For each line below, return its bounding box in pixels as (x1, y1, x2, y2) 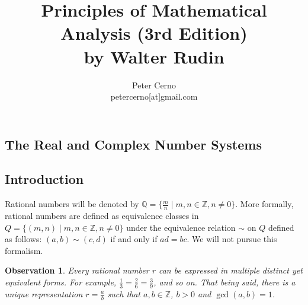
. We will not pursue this (187, 233, 277, 245)
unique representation (5, 287, 83, 300)
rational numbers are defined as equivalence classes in (5, 209, 199, 222)
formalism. (5, 244, 43, 256)
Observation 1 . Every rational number (5, 264, 149, 277)
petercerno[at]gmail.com (110, 90, 198, 103)
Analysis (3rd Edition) (60, 21, 248, 45)
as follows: (5, 233, 42, 245)
